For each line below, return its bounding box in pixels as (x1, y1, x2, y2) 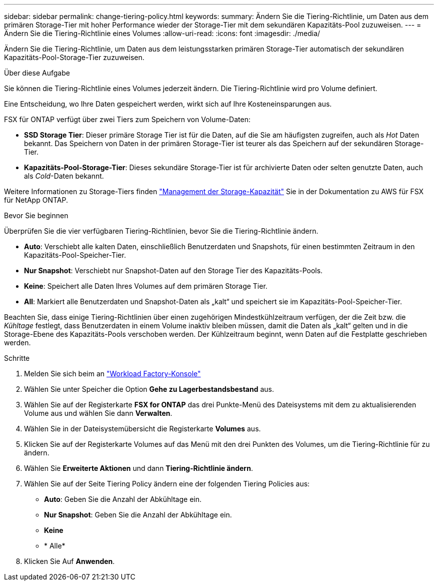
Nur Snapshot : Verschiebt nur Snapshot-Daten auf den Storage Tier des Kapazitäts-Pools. (24, 266, 323, 275)
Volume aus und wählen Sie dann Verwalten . (24, 409, 172, 417)
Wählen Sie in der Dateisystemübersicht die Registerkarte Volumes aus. (24, 424, 261, 433)
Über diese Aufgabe (4, 69, 70, 77)
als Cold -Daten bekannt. (24, 172, 104, 180)
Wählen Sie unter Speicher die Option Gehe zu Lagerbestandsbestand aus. (24, 385, 274, 393)
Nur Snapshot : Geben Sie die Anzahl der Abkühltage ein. (44, 510, 232, 519)
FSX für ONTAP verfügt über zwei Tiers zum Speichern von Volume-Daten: (4, 115, 250, 124)
